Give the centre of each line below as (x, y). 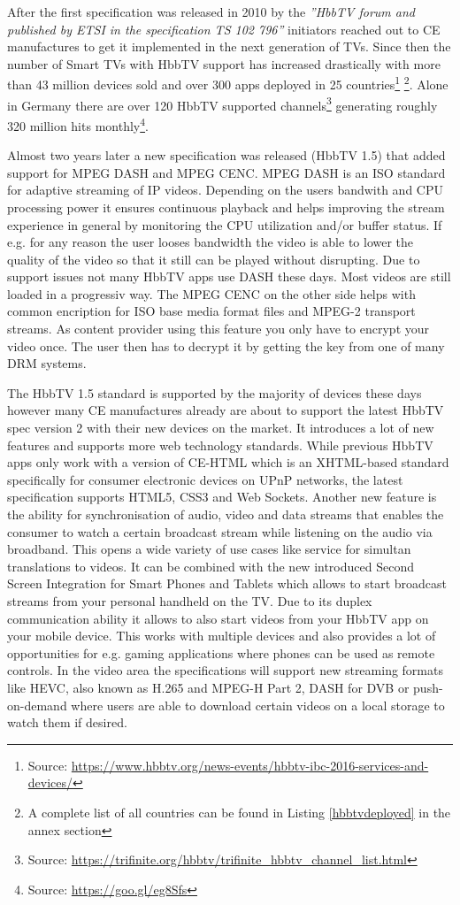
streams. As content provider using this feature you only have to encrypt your (218, 329)
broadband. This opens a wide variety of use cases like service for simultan (209, 549)
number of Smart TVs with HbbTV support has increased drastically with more (224, 63)
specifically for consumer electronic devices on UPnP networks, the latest (205, 479)
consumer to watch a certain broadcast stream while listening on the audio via (220, 531)
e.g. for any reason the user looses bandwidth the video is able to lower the (211, 242)
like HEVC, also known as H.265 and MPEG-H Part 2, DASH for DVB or (208, 687)
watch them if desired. (67, 722)
